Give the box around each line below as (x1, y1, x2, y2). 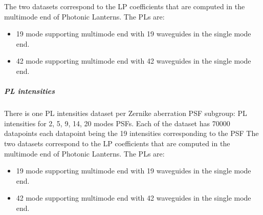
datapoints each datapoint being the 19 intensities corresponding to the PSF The (4, 128, 259, 139)
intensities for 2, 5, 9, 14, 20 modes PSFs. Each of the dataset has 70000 (4, 118, 230, 128)
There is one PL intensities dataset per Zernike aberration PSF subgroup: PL (4, 108, 247, 119)
